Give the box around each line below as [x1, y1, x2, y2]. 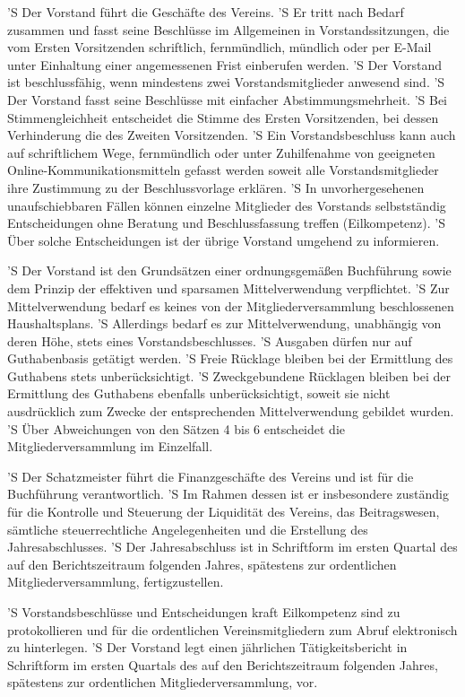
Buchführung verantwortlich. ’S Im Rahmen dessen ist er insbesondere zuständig [7, 484, 449, 503]
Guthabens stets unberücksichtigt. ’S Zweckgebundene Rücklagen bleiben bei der [7, 366, 451, 385]
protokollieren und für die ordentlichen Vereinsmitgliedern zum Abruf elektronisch [7, 620, 458, 639]
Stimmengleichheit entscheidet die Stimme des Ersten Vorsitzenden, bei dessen [7, 108, 439, 126]
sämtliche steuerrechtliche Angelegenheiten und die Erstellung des [7, 519, 368, 538]
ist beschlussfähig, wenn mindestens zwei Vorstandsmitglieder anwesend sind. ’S [7, 73, 445, 91]
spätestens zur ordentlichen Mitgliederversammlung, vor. [7, 673, 318, 692]
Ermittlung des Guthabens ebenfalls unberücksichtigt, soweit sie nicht [7, 384, 391, 403]
